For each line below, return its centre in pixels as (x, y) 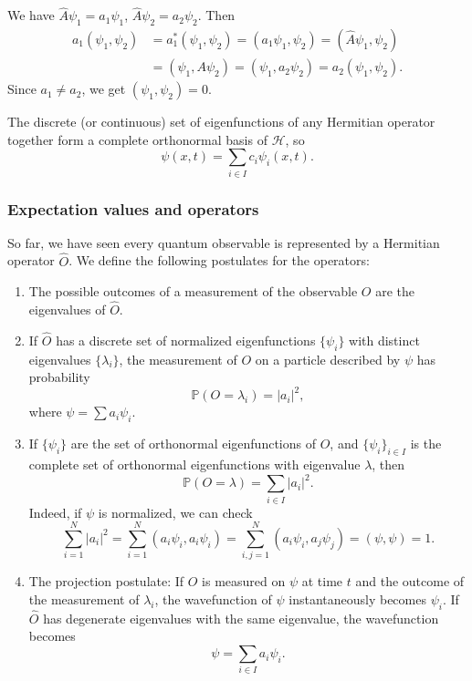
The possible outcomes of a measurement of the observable (193, 291)
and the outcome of (410, 581)
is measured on (244, 581)
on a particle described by (328, 359)
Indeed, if (55, 512)
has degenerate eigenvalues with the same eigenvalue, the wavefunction (241, 618)
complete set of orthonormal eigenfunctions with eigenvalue (194, 464)
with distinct (384, 340)
